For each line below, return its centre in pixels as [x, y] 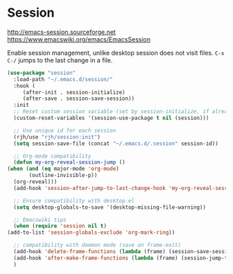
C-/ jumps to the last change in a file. [60, 60]
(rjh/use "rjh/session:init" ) [57, 137]
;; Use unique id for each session [65, 130]
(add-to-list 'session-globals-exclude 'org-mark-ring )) [91, 233]
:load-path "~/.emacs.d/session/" [63, 79]
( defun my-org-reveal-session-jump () [70, 162]
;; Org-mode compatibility [52, 156]
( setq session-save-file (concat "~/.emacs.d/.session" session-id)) [116, 144]
